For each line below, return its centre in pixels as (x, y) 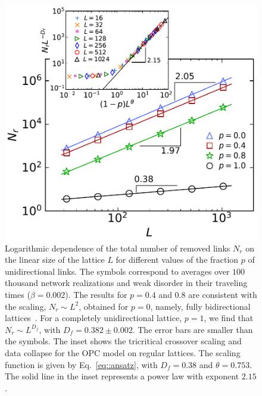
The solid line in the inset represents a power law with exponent (122, 376)
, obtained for (104, 306)
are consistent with (223, 295)
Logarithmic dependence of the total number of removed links (118, 248)
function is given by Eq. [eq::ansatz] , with (81, 364)
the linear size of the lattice (55, 260)
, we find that (229, 318)
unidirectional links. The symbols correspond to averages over (117, 271)
